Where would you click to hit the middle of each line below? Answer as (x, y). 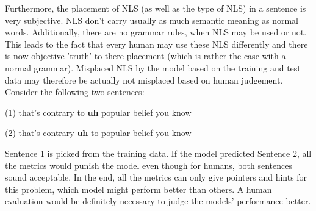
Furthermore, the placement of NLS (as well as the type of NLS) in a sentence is (156, 8)
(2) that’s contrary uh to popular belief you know (98, 133)
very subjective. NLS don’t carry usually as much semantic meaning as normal (152, 20)
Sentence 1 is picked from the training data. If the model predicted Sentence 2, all (158, 153)
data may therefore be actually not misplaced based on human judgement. (144, 80)
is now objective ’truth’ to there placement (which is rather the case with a (145, 56)
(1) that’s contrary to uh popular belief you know (98, 112)
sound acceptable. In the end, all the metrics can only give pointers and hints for (156, 177)
